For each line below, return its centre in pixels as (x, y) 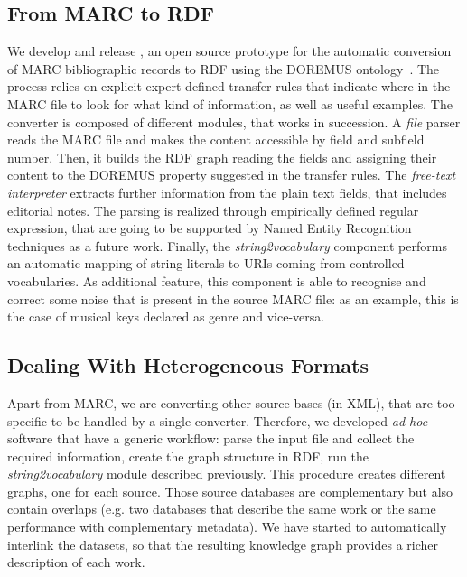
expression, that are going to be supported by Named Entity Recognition (210, 228)
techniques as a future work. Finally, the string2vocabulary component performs (227, 245)
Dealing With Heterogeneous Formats (188, 365)
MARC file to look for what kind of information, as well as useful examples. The (230, 103)
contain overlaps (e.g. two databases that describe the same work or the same (222, 509)
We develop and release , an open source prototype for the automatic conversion (229, 51)
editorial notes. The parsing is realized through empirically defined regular (213, 210)
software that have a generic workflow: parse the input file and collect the (211, 438)
